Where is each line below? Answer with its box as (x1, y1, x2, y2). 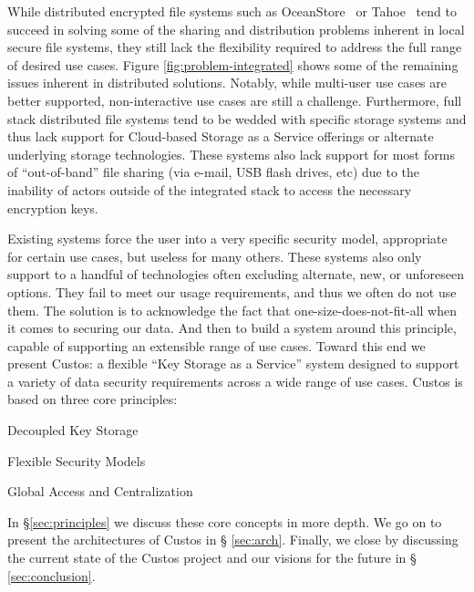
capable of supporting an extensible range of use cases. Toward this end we (7, 336, 426, 355)
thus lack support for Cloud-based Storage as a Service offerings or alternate (7, 127, 434, 146)
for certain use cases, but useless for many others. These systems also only (7, 246, 422, 265)
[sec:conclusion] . (7, 566, 96, 585)
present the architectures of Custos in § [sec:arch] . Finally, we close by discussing (7, 530, 459, 549)
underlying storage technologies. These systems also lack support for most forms (7, 144, 455, 163)
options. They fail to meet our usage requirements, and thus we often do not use (7, 282, 457, 301)
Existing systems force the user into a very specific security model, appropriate (7, 229, 448, 248)
